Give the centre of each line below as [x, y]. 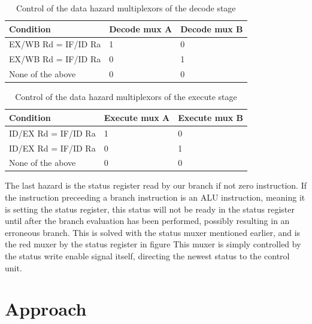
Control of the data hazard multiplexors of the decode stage [126, 8]
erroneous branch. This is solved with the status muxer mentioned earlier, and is [153, 232]
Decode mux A [141, 28]
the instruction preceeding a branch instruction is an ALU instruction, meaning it [155, 197]
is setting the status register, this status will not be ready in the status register [150, 209]
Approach [46, 309]
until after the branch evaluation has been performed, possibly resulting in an [147, 221]
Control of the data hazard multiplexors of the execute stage [126, 97]
